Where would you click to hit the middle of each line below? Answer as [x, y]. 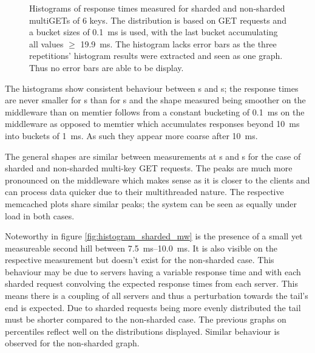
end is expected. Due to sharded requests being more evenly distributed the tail [153, 307]
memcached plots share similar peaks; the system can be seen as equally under [151, 203]
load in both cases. [40, 215]
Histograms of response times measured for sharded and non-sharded [157, 8]
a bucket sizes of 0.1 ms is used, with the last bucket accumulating [154, 32]
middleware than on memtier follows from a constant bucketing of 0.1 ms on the [155, 111]
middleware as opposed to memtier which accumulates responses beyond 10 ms [152, 124]
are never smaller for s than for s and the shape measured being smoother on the [155, 100]
